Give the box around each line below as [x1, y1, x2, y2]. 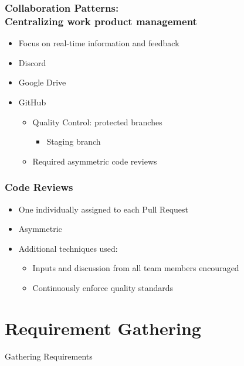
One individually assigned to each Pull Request [18, 203, 188, 215]
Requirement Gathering [5, 316, 201, 340]
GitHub [18, 95, 46, 108]
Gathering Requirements [5, 350, 93, 362]
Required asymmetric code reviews [32, 155, 157, 167]
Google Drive [18, 76, 66, 88]
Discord [18, 56, 46, 69]
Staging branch [46, 135, 101, 148]
